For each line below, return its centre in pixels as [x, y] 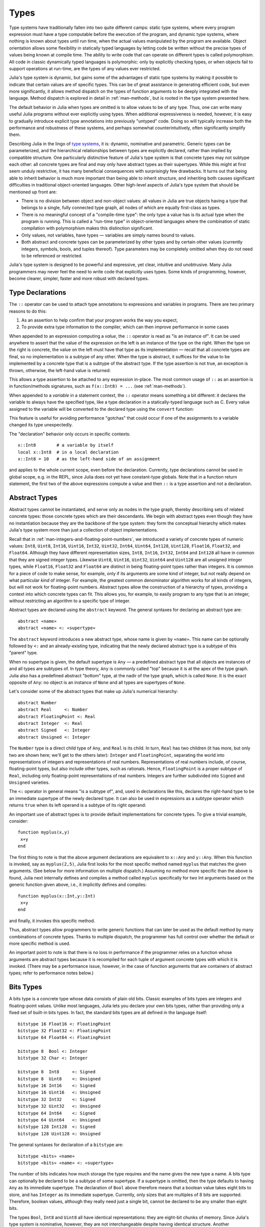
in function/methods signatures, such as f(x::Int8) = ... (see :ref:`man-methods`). [98, 386]
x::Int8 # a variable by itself [66, 445]
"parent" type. [24, 653]
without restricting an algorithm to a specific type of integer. [70, 601]
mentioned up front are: [33, 192]
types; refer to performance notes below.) [51, 973]
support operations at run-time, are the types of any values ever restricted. [85, 68]
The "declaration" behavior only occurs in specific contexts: [70, 434]
